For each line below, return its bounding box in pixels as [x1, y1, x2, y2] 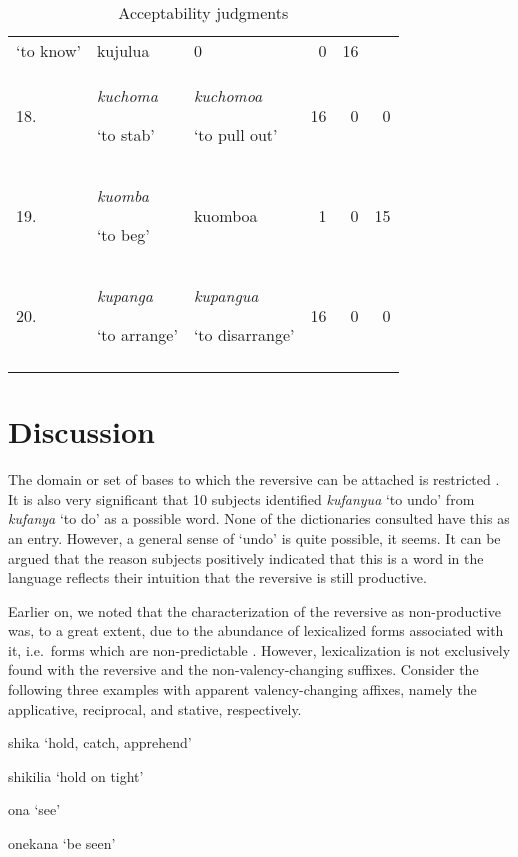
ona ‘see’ [8, 799, 61, 820]
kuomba [96, 184, 149, 207]
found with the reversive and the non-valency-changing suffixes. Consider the [8, 659, 479, 680]
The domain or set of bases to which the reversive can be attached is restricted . [8, 469, 500, 490]
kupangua [193, 284, 259, 307]
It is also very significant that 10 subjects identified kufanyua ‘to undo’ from [8, 488, 475, 509]
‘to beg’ [96, 223, 150, 246]
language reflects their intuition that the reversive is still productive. [8, 567, 427, 588]
